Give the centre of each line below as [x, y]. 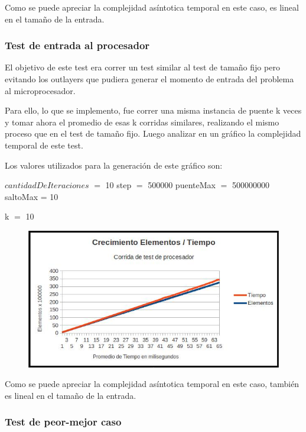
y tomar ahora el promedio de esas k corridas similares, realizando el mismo [142, 122]
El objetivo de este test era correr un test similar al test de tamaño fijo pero [142, 67]
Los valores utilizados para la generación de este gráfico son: [114, 165]
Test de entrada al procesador [77, 45]
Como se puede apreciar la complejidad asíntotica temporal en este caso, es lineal [152, 7]
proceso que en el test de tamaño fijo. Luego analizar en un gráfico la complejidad [153, 133]
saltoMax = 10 [32, 196]
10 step [118, 185]
